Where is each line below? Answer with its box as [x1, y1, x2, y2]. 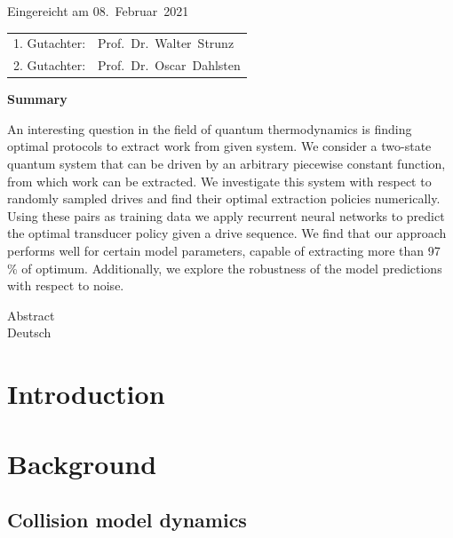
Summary [7, 90, 68, 108]
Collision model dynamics [7, 506, 247, 534]
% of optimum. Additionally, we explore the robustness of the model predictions [7, 258, 442, 277]
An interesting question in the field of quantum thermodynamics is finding [7, 119, 412, 138]
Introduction [7, 376, 165, 412]
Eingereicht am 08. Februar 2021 [7, 2, 189, 20]
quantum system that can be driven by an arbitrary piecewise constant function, [7, 154, 446, 173]
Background [7, 445, 157, 481]
